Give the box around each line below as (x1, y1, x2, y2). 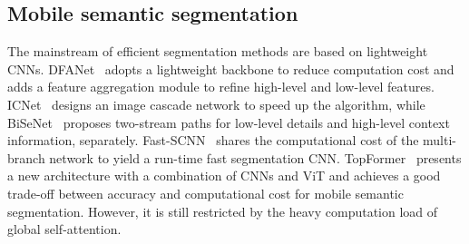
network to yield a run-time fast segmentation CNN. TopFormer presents (49, 148, 462, 167)
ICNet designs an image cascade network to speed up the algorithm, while (7, 94, 425, 113)
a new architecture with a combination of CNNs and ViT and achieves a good (7, 166, 441, 185)
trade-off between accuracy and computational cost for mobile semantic (7, 183, 404, 202)
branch (7, 148, 45, 167)
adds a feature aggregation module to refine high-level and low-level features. (7, 77, 435, 96)
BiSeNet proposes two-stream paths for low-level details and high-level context (7, 112, 450, 132)
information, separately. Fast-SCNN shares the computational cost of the (7, 131, 419, 150)
